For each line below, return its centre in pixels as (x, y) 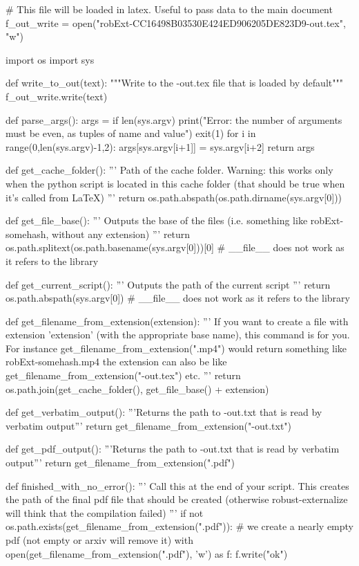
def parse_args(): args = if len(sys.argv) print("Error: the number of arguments (174, 119)
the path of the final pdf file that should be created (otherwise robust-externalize (177, 499)
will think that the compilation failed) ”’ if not (105, 512)
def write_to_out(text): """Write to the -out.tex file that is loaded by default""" (174, 83)
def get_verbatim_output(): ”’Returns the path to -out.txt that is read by (164, 412)
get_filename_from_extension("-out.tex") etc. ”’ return (123, 375)
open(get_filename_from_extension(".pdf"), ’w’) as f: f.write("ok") (147, 553)
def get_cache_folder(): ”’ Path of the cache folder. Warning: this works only (169, 170)
